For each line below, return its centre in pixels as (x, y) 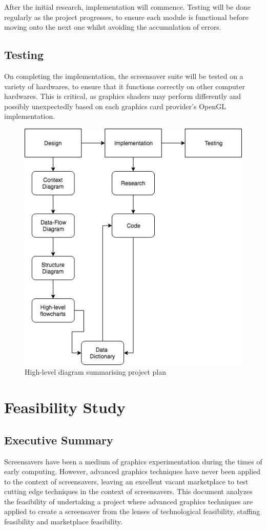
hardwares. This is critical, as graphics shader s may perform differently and (123, 96)
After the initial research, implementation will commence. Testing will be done (127, 7)
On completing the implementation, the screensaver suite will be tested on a (124, 76)
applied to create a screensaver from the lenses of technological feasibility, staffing (132, 511)
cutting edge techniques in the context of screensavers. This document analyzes (128, 491)
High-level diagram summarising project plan (96, 372)
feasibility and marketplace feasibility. (63, 522)
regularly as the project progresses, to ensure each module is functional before (126, 17)
